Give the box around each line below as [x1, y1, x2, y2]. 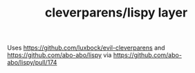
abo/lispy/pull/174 [7, 59, 57, 67]
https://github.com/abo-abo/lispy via [7, 51, 112, 59]
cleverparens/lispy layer [44, 5, 188, 21]
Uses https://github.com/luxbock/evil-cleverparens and [7, 43, 165, 52]
